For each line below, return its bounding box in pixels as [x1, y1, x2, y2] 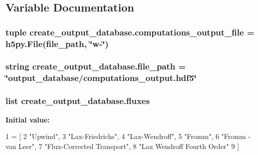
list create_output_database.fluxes [5, 94, 150, 107]
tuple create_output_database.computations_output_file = [5, 25, 255, 38]
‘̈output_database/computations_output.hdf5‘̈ [5, 71, 197, 84]
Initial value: [5, 114, 50, 124]
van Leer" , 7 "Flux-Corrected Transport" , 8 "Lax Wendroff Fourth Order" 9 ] [5, 140, 240, 151]
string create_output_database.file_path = [5, 60, 186, 72]
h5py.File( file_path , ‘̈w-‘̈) [5, 37, 109, 49]
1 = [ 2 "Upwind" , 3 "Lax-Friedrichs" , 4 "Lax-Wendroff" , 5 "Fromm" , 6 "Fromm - [5, 131, 251, 141]
